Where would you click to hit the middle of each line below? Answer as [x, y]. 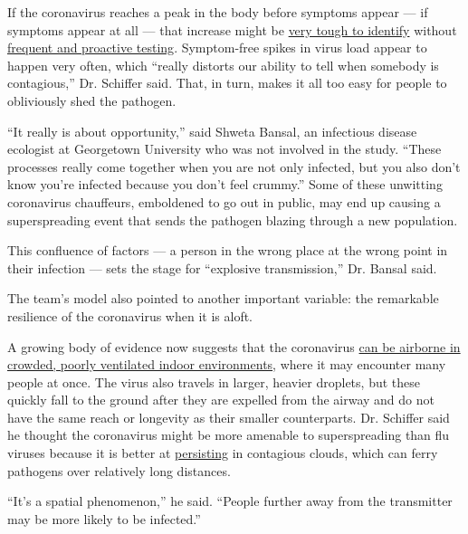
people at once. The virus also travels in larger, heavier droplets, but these [214, 381]
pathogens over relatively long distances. [119, 470]
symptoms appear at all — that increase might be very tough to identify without [232, 29]
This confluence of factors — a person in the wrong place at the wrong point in [228, 250]
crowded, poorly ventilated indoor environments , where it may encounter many [227, 364]
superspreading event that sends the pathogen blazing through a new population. [233, 219]
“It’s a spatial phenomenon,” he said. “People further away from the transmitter [230, 501]
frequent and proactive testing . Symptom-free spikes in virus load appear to [217, 48]
